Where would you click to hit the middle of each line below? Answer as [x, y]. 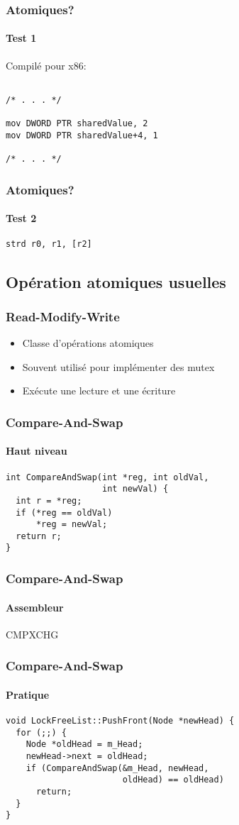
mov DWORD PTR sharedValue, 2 [77, 124]
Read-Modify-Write [63, 316]
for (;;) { [41, 732]
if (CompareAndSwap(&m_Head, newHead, [117, 768]
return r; [39, 536]
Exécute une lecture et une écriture [99, 391]
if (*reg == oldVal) [64, 513]
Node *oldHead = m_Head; [84, 744]
